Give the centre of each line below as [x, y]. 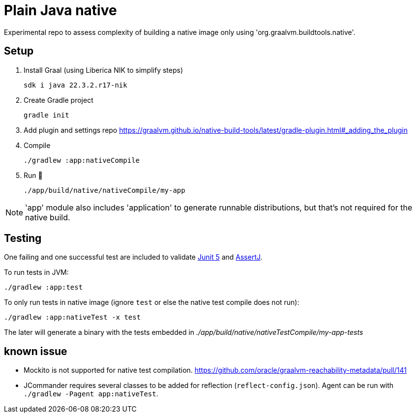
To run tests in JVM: [36, 272]
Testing [23, 238]
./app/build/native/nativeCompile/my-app [104, 190]
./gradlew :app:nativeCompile [82, 160]
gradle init [46, 115]
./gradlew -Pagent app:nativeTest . [91, 394]
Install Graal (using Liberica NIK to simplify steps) [104, 70]
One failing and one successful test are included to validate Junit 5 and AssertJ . [133, 257]
